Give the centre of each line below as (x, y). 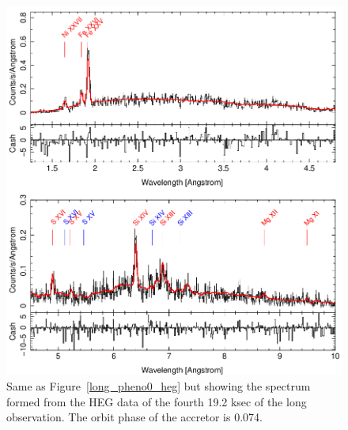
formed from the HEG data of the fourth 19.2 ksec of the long (157, 401)
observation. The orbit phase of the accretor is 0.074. (134, 417)
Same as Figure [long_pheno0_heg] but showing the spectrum (159, 386)
